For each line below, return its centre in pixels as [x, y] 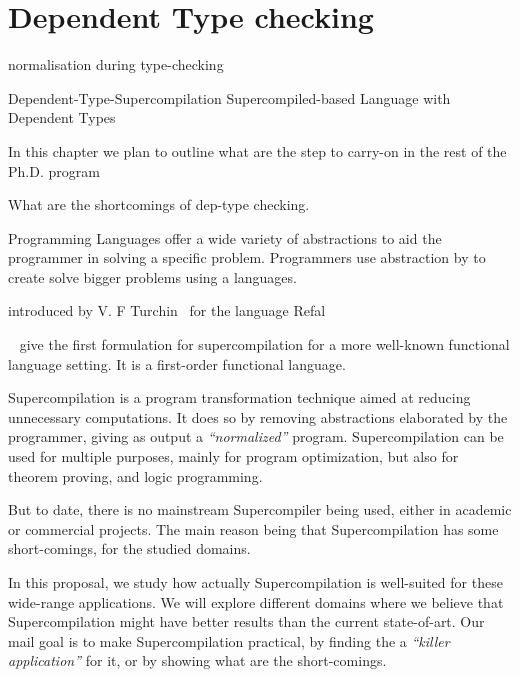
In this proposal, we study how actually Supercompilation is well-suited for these [255, 582]
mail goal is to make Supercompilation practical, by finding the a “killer [229, 640]
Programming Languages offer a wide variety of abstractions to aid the [225, 237]
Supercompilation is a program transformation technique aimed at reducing [239, 397]
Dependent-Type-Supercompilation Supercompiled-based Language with [229, 97]
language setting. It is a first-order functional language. [177, 363]
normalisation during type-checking [116, 64]
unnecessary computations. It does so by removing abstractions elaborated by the [258, 416]
